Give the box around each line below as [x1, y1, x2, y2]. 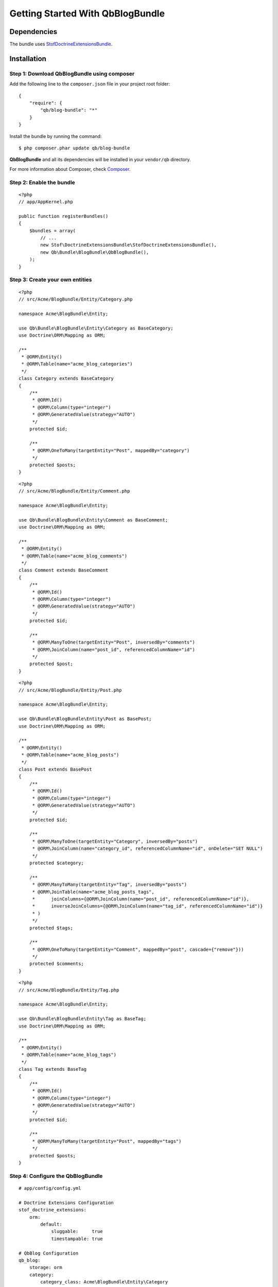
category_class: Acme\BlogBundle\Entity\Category [40, 1279, 168, 1285]
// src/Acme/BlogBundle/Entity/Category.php [19, 296, 133, 302]
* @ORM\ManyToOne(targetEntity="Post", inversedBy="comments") [32, 639, 195, 646]
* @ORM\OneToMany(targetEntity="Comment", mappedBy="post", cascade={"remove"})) [32, 946, 244, 952]
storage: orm [29, 1264, 62, 1271]
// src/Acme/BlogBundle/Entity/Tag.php [19, 987, 119, 993]
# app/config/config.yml [19, 1185, 81, 1191]
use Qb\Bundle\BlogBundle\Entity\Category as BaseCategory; [19, 325, 173, 331]
